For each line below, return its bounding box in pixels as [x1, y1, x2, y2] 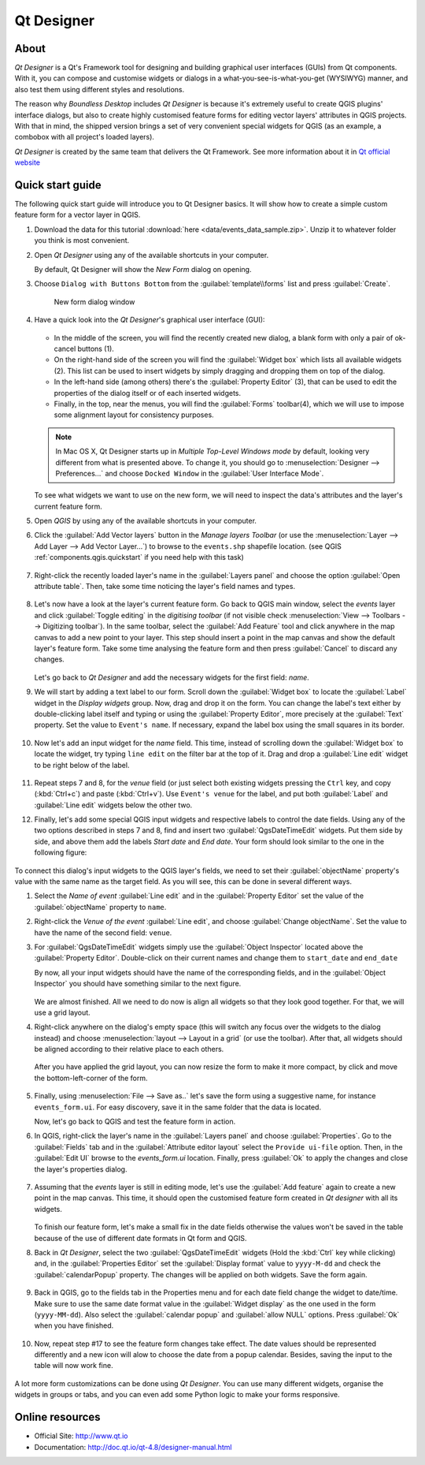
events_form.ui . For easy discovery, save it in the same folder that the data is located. [34, 1102, 322, 1112]
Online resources [14, 1411, 102, 1424]
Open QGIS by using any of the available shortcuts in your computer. [34, 516, 257, 526]
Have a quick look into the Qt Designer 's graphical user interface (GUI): [34, 315, 265, 325]
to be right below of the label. [34, 760, 130, 770]
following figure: [34, 848, 87, 857]
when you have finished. [34, 1321, 114, 1330]
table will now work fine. [34, 1361, 113, 1370]
